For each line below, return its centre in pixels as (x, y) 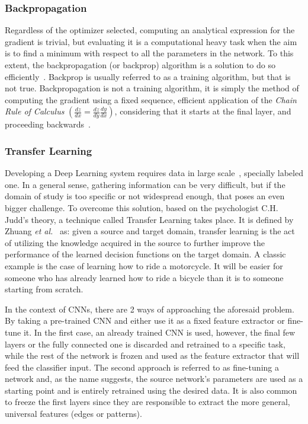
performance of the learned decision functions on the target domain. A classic (145, 254)
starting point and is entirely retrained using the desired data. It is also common (151, 390)
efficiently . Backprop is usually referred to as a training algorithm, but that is (148, 76)
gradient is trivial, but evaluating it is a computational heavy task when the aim (151, 41)
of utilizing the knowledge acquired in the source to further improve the (135, 242)
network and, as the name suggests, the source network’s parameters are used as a (154, 379)
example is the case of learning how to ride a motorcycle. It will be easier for (144, 265)
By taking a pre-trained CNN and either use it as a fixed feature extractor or (145, 321)
